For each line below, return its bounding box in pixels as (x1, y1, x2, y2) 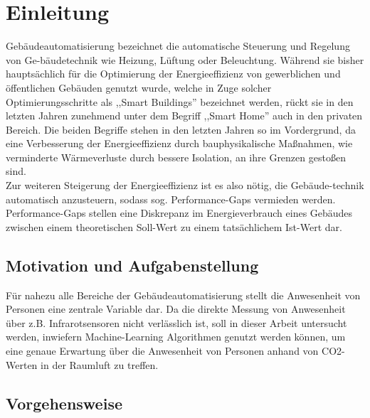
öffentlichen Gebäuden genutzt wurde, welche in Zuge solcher (6, 80, 272, 95)
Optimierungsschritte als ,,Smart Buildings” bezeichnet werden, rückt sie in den (6, 94, 354, 109)
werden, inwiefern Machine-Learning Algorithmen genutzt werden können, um (6, 329, 346, 344)
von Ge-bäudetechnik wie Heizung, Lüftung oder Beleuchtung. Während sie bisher (6, 52, 364, 67)
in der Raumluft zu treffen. (41, 357, 159, 372)
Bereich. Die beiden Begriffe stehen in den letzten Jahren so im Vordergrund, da (6, 122, 356, 136)
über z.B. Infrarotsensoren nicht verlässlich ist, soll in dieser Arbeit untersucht (6, 315, 347, 330)
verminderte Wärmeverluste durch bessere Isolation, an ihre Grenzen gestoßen (6, 149, 346, 164)
